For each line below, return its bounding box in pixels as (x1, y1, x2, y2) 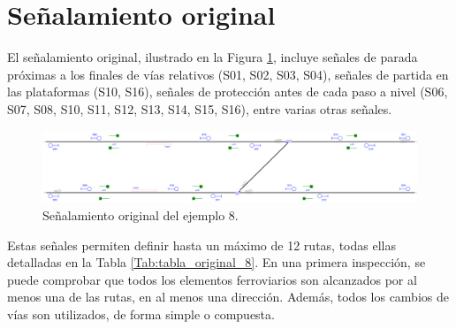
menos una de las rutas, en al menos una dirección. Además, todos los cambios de (7, 287, 449, 306)
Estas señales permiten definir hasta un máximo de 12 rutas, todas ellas (7, 235, 396, 254)
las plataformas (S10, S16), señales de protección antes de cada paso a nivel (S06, (7, 82, 448, 101)
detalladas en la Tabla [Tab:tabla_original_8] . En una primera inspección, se (7, 253, 426, 272)
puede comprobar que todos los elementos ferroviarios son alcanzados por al (7, 270, 417, 288)
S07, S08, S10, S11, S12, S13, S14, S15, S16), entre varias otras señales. (7, 99, 392, 118)
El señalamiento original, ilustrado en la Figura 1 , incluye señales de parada (7, 48, 418, 66)
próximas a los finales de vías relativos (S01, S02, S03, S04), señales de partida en (7, 65, 449, 83)
